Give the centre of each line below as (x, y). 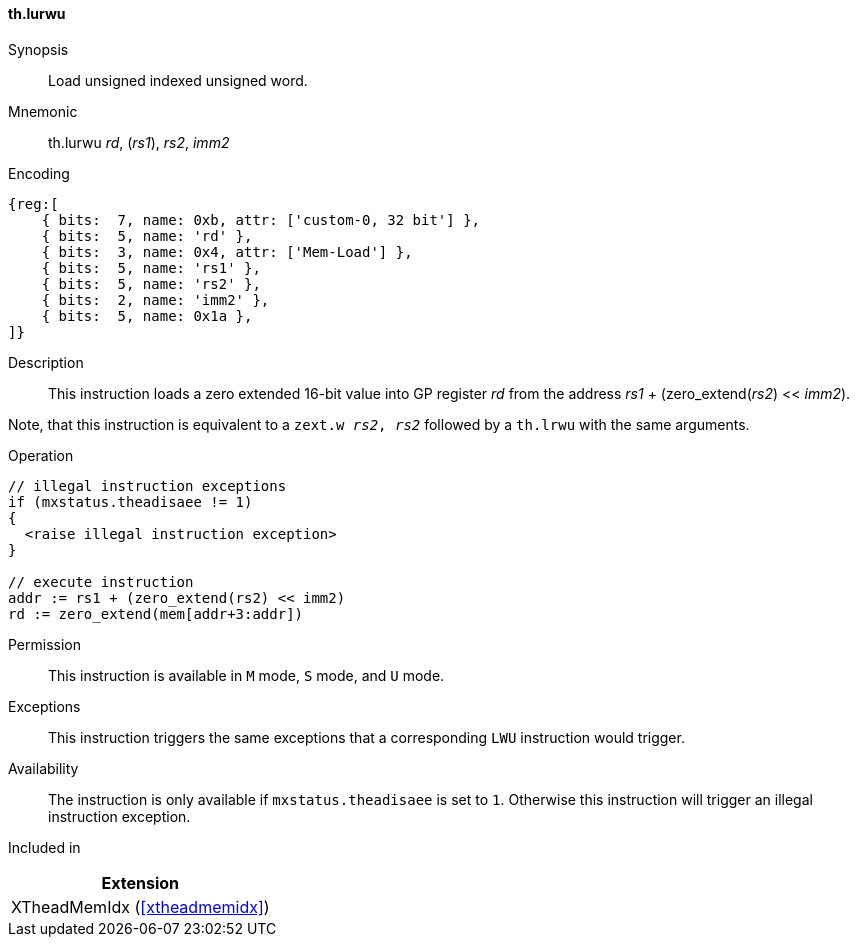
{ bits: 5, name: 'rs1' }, (151, 267)
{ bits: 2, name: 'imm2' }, (155, 299)
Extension (140, 882)
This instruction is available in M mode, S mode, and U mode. (246, 675)
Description (46, 362)
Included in (44, 847)
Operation (41, 455)
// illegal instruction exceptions (147, 485)
